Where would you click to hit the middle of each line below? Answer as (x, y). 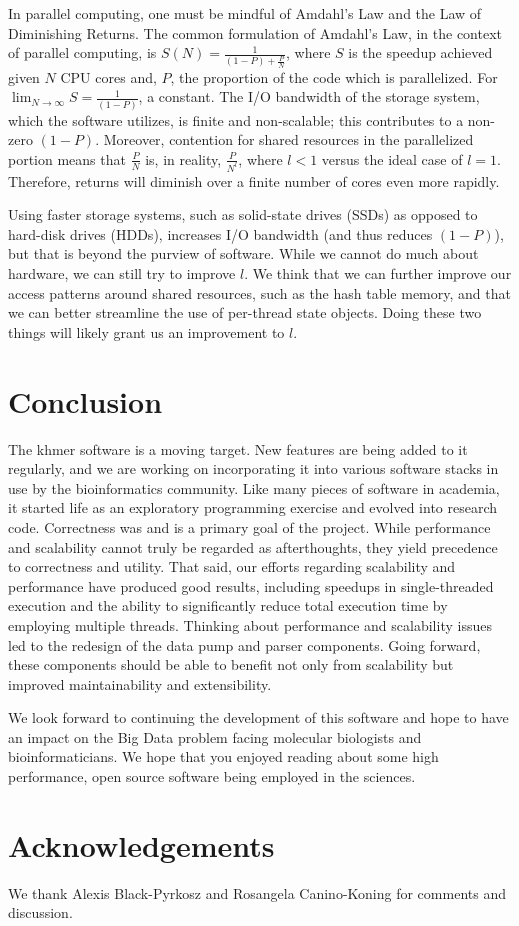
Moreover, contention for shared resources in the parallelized (288, 139)
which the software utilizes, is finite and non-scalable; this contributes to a (236, 119)
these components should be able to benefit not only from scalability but (231, 664)
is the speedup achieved (420, 52)
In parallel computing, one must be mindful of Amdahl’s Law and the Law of (245, 13)
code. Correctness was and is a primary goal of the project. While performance (249, 526)
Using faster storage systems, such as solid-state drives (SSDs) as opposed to (243, 214)
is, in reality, (183, 158)
